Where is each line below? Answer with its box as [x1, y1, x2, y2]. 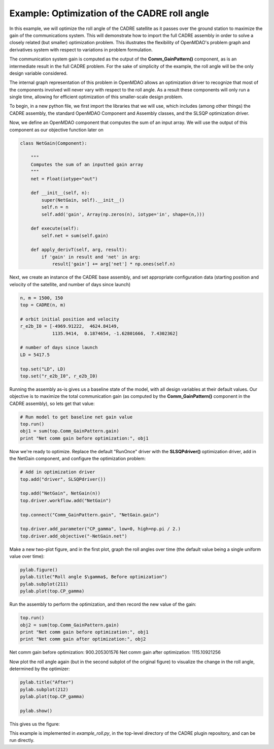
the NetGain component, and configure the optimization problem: [9, 455, 146, 462]
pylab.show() [20, 708, 53, 713]
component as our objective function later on [9, 127, 104, 133]
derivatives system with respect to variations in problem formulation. [9, 46, 153, 53]
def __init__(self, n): [30, 190, 90, 196]
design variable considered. [9, 70, 68, 76]
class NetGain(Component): [20, 140, 87, 146]
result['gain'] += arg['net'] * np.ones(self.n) [52, 261, 176, 267]
